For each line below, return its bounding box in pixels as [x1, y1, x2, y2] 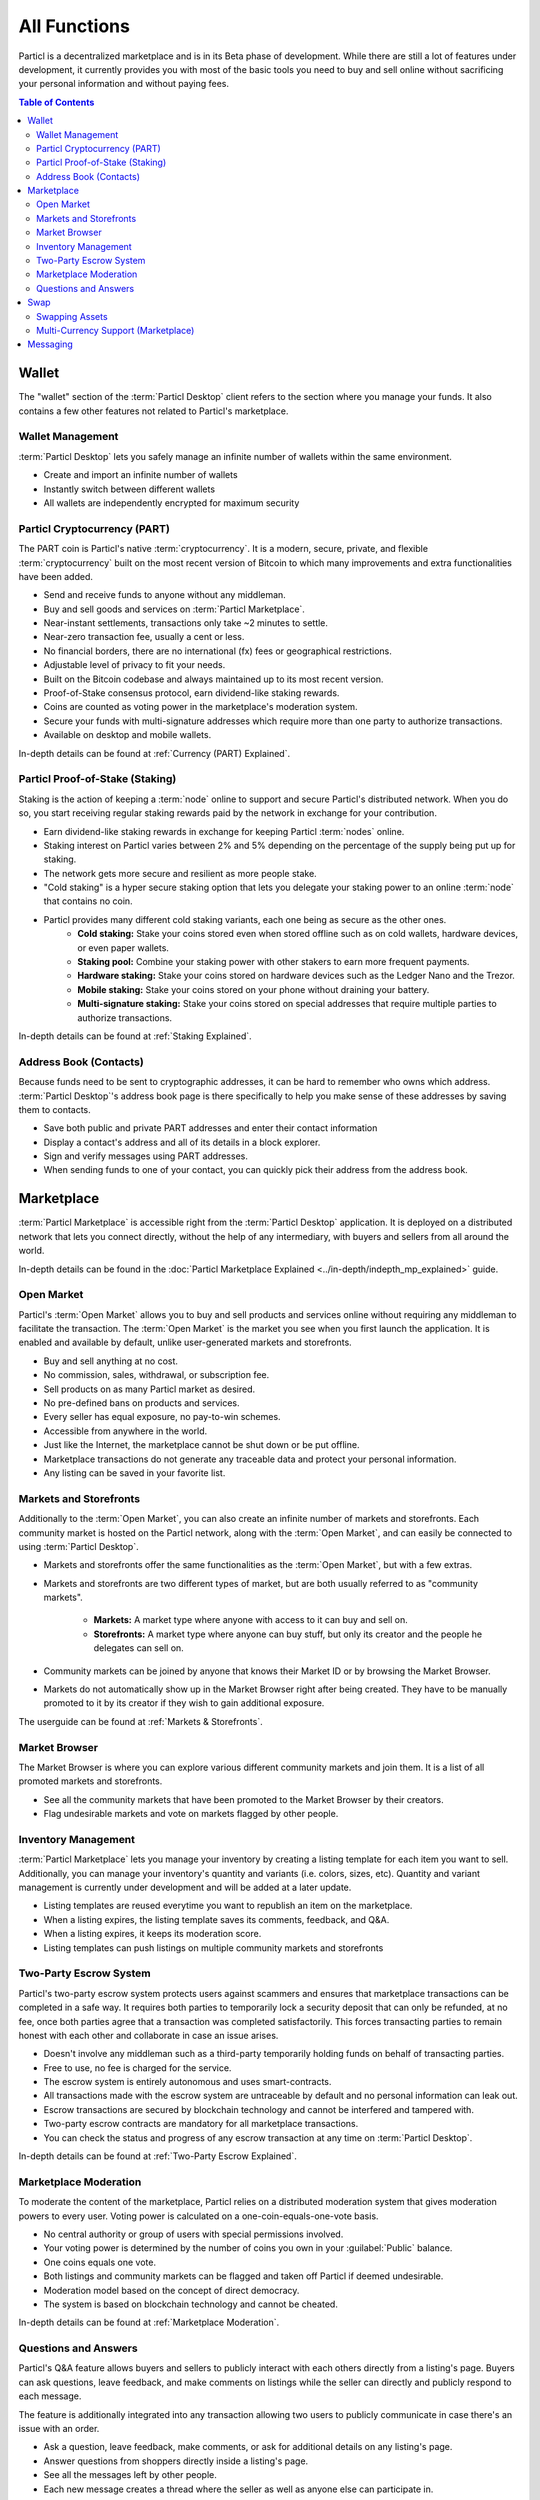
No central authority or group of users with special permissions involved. [43, 2228, 344, 2240]
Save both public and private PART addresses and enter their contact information [43, 1122, 378, 1134]
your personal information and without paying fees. [18, 78, 230, 90]
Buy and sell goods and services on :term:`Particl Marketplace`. [43, 603, 305, 615]
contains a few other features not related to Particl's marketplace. [18, 405, 289, 417]
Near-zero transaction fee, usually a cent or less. [43, 631, 245, 643]
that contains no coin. [43, 895, 134, 907]
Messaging [27, 338, 74, 350]
